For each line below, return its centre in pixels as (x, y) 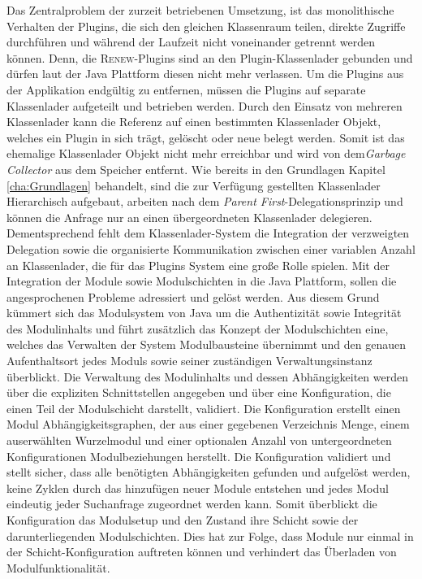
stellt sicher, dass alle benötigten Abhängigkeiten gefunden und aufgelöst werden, (209, 472)
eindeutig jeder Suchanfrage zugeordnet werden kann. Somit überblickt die (192, 504)
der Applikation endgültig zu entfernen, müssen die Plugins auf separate (186, 89)
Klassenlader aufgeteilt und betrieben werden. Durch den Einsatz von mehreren (205, 105)
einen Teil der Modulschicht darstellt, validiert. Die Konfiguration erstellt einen (204, 408)
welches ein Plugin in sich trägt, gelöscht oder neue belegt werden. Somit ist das (206, 137)
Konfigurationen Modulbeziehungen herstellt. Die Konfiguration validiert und (199, 456)
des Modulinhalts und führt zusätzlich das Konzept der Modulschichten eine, (198, 328)
